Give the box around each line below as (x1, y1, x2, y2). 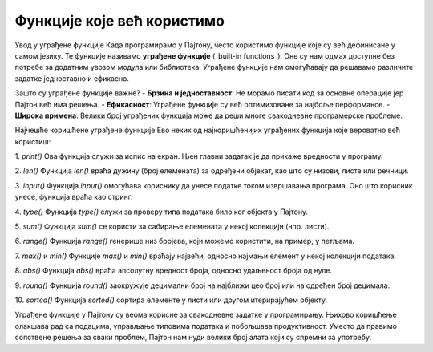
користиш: (14, 136, 51, 146)
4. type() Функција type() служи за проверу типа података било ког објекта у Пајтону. (14, 207, 309, 216)
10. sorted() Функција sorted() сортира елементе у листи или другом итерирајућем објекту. (14, 295, 328, 305)
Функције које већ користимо (14, 12, 225, 30)
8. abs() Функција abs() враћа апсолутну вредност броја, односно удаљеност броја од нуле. (14, 265, 333, 276)
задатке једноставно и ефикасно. (14, 73, 130, 83)
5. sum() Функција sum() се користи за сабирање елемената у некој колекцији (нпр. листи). (14, 221, 330, 232)
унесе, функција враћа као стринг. (14, 192, 133, 202)
